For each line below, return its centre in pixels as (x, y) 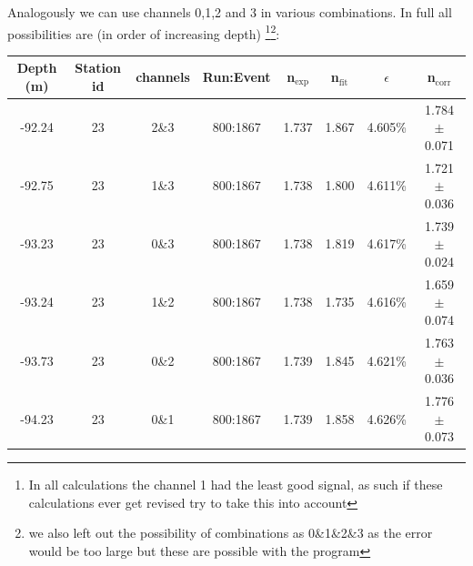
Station (98, 68)
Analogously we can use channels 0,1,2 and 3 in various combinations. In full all (230, 12)
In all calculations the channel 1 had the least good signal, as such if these (236, 485)
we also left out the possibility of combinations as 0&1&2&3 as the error (231, 533)
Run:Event (236, 77)
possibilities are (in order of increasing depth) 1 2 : (144, 32)
